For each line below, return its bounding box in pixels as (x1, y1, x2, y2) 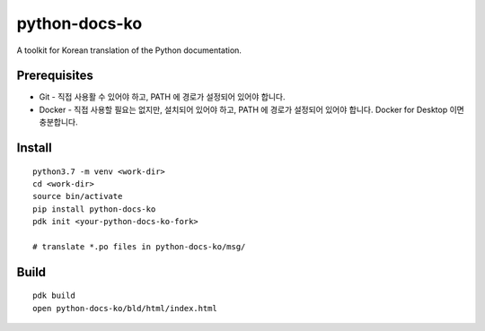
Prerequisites (16, 68, 93, 83)
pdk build (32, 291, 75, 301)
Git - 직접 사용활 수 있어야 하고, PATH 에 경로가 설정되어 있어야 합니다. (39, 91, 286, 102)
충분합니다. (39, 117, 78, 127)
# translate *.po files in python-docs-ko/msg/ (32, 241, 246, 251)
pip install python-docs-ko (32, 204, 156, 214)
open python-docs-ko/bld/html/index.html (32, 303, 217, 313)
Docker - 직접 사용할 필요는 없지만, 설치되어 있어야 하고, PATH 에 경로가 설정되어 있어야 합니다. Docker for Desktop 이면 (39, 104, 464, 115)
